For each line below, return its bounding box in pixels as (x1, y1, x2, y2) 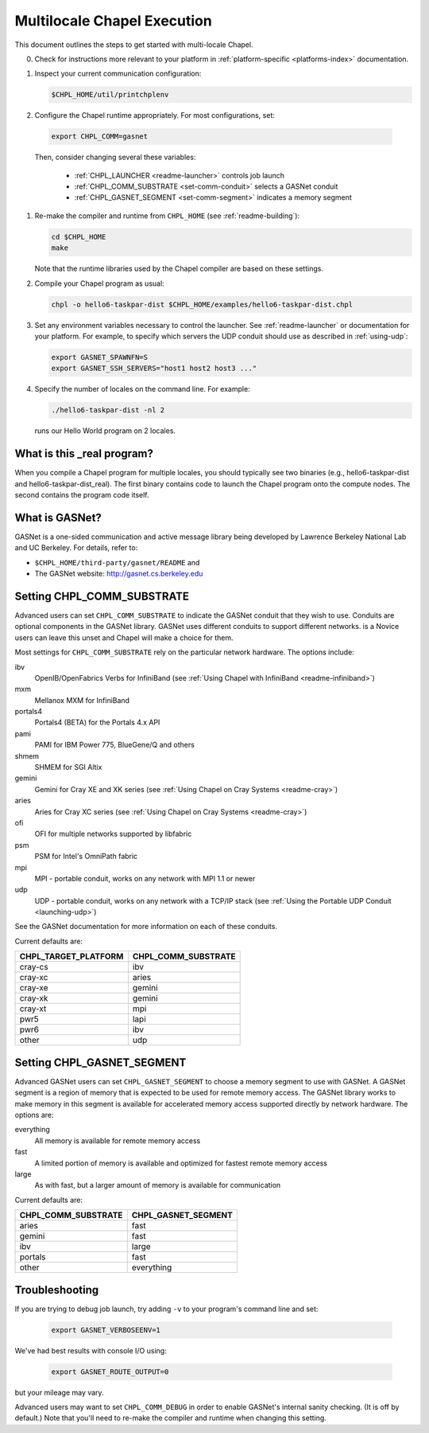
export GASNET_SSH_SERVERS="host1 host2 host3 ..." (51, 364, 257, 373)
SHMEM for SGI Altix (34, 763, 102, 772)
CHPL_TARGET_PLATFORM (19, 951, 124, 962)
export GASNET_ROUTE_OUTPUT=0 (51, 1367, 169, 1376)
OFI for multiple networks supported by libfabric (34, 829, 192, 839)
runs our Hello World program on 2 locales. (34, 426, 176, 435)
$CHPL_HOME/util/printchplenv (51, 90, 169, 100)
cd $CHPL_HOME (51, 232, 106, 241)
